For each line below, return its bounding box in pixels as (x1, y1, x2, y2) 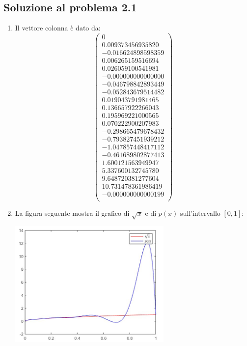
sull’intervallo (180, 207, 220, 218)
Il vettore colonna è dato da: (15, 23, 101, 33)
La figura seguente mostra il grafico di (15, 207, 130, 218)
